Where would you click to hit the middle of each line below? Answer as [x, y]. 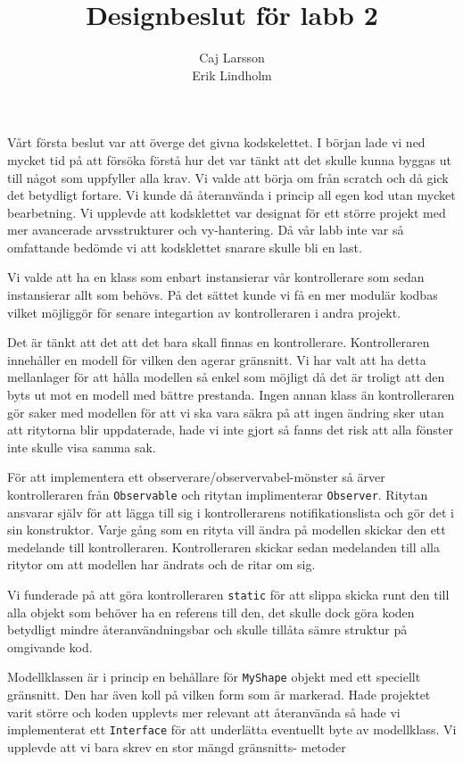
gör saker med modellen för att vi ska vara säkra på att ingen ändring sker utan [226, 412]
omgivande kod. [50, 646]
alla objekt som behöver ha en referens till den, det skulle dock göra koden [211, 612]
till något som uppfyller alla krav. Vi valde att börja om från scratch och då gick [228, 177]
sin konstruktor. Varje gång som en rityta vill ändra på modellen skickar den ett [227, 530]
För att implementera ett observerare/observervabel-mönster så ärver [196, 477]
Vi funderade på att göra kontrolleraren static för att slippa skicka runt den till [228, 595]
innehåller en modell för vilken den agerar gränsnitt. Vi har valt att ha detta [217, 359]
